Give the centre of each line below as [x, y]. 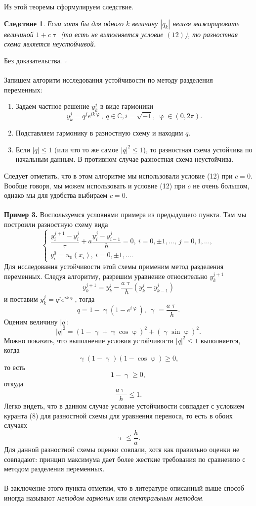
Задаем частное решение [52, 106]
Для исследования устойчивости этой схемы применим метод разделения [114, 266]
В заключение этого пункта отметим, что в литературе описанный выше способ [124, 488]
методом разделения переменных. [54, 469]
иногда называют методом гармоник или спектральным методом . [104, 497]
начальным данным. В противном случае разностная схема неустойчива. [125, 159]
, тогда [85, 299]
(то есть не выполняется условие [112, 34]
